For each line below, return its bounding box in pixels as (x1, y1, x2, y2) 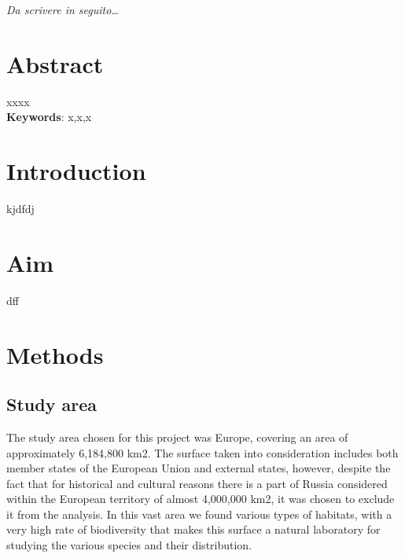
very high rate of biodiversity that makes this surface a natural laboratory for (6, 521, 381, 538)
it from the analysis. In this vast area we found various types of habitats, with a (6, 505, 392, 522)
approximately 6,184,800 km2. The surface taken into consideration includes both (6, 444, 399, 461)
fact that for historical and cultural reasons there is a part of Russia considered (6, 475, 388, 491)
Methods (6, 338, 104, 370)
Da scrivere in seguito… (6, 2, 119, 17)
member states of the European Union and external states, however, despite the (6, 460, 391, 476)
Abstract (6, 47, 104, 79)
